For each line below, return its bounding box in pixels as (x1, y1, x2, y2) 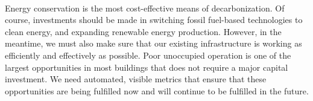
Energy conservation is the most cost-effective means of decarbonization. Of (5, 1, 285, 14)
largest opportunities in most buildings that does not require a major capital (5, 60, 288, 73)
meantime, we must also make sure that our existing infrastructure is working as (5, 37, 302, 50)
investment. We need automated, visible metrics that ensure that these (5, 73, 267, 85)
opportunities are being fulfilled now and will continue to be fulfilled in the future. (5, 84, 309, 97)
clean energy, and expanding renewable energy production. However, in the (5, 25, 282, 37)
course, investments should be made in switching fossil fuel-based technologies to (5, 13, 303, 26)
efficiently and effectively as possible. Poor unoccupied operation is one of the (5, 48, 291, 61)
